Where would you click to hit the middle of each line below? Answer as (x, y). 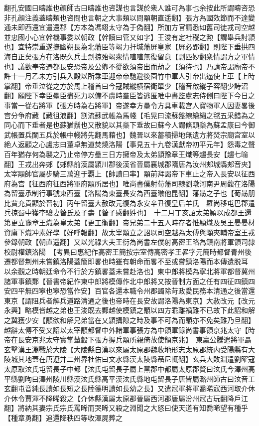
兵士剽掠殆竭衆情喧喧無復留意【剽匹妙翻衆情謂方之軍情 (164, 56)
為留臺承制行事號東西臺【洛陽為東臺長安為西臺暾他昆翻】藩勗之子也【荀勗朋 (129, 193)
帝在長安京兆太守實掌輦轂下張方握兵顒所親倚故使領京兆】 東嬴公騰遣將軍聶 (128, 340)
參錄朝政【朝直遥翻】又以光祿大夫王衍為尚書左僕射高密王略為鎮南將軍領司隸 (129, 242)
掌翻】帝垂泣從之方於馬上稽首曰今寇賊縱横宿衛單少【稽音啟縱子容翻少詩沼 (126, 85)
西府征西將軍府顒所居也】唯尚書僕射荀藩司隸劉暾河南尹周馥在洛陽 (147, 183)
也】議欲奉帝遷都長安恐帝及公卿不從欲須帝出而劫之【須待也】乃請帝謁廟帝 (126, 66)
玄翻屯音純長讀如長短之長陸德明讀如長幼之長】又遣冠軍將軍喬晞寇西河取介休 (129, 388)
